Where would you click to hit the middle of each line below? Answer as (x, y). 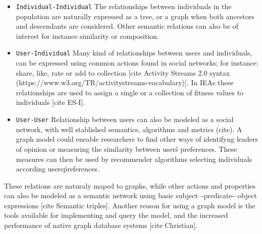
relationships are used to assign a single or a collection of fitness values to (130, 92)
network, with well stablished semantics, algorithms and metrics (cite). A (129, 129)
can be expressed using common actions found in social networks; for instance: (137, 63)
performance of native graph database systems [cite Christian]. (101, 225)
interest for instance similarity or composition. (87, 36)
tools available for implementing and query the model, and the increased (116, 215)
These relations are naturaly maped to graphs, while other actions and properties (130, 185)
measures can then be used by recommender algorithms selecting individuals (134, 159)
